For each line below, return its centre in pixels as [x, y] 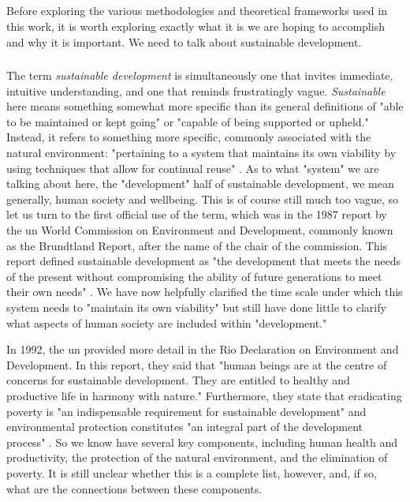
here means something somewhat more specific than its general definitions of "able [205, 106]
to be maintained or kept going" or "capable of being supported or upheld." [188, 121]
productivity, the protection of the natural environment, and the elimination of [197, 457]
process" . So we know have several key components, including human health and [202, 442]
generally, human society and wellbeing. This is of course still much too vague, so [203, 199]
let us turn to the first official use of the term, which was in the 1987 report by [197, 214]
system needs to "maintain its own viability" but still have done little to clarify [196, 307]
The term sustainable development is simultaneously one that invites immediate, [200, 75]
